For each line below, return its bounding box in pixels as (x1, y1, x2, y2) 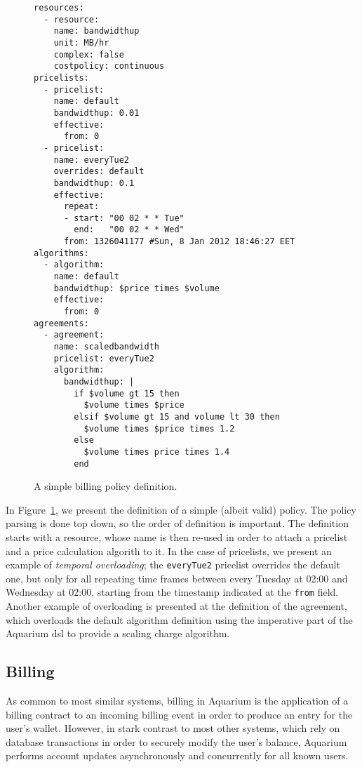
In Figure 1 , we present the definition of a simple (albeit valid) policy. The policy (6, 502, 356, 516)
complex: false (53, 49, 124, 60)
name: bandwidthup (53, 26, 140, 36)
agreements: (34, 318, 89, 328)
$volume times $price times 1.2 (83, 423, 235, 434)
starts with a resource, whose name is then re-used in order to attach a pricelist (6, 530, 348, 545)
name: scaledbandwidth (53, 342, 159, 352)
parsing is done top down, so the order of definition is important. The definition (6, 516, 349, 531)
